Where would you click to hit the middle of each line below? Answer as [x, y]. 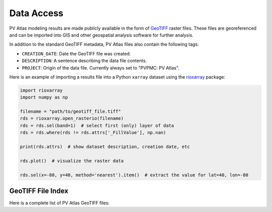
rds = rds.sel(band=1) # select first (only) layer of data [97, 125]
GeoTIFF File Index [39, 191]
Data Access [37, 13]
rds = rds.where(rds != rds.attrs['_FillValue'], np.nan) [93, 133]
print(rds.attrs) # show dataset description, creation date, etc [105, 147]
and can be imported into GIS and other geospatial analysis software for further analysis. [101, 35]
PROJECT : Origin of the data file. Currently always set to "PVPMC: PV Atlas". [101, 67]
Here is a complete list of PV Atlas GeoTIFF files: [59, 203]
